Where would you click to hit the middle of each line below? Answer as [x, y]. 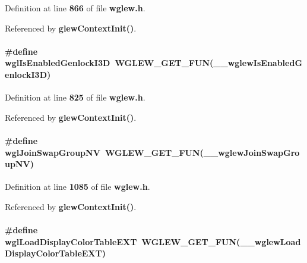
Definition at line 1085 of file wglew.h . [77, 187]
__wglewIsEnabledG [258, 63]
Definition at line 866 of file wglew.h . [75, 8]
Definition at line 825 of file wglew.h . [75, 97]
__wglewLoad [270, 241]
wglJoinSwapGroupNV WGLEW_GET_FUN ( [104, 152]
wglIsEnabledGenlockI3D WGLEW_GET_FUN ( [109, 63]
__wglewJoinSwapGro [251, 152]
